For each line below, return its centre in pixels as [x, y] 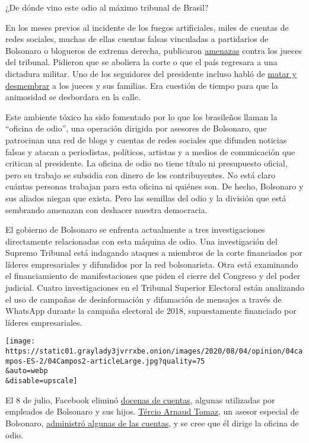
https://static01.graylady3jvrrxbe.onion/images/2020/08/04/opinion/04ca [154, 351]
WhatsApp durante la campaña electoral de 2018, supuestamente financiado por [151, 311]
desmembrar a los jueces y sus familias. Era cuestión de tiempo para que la [142, 85]
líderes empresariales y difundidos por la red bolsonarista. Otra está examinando [152, 264]
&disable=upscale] [42, 381]
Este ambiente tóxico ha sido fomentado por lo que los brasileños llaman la [141, 116]
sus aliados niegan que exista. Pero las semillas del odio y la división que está [146, 198]
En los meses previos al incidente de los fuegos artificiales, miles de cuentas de [147, 27]
